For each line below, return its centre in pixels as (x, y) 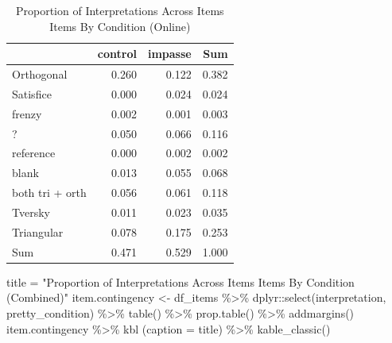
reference (34, 153)
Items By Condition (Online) (120, 26)
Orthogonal (40, 74)
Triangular (38, 231)
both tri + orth (49, 193)
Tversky (31, 212)
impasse (169, 54)
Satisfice (32, 93)
